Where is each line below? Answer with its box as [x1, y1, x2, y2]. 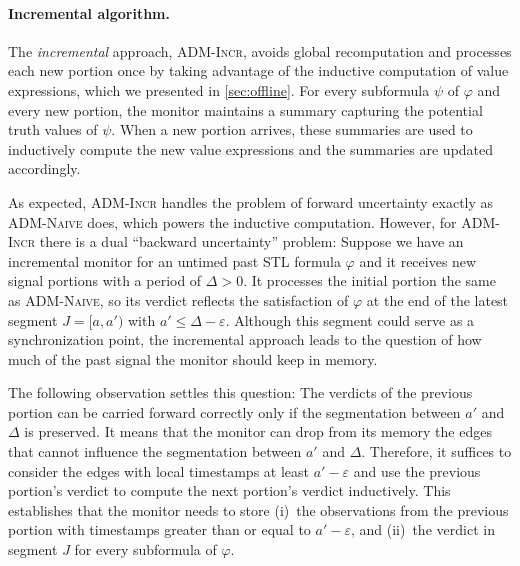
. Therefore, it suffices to [361, 441, 512, 462]
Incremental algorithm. [8, 2, 170, 23]
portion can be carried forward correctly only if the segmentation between [8, 401, 461, 422]
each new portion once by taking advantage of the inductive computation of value [8, 60, 509, 81]
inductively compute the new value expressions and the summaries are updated [8, 138, 494, 159]
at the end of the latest [366, 289, 509, 310]
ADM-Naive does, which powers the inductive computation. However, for [8, 211, 457, 232]
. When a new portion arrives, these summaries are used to [111, 119, 473, 140]
